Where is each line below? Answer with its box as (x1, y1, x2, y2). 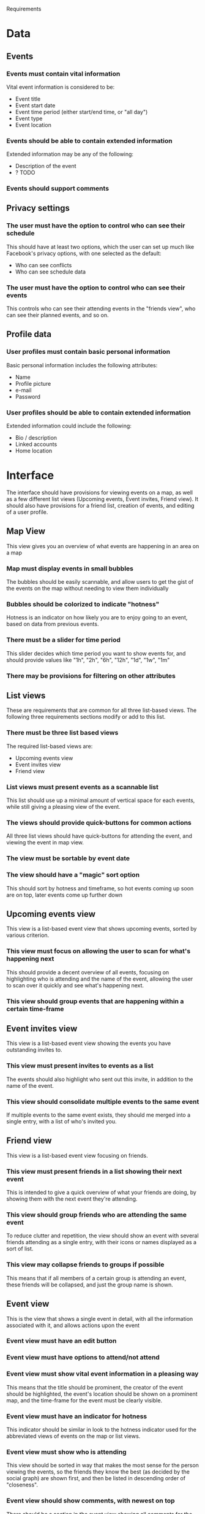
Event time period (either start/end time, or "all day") (15, 108, 148, 115)
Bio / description (15, 434, 57, 442)
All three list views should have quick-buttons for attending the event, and (6, 832, 193, 839)
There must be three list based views (6, 728, 119, 737)
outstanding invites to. (6, 1046, 62, 1053)
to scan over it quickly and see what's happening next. (6, 981, 144, 989)
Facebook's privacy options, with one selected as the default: (6, 250, 162, 257)
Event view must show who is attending (6, 1447, 127, 1456)
